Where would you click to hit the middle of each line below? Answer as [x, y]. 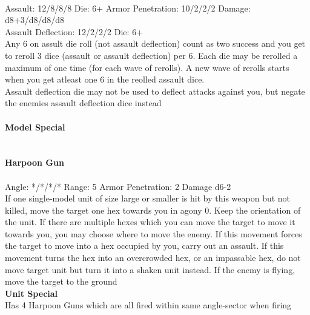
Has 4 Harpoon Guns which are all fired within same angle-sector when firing [148, 305]
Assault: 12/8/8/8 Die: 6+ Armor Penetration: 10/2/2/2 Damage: [128, 8]
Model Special [35, 127]
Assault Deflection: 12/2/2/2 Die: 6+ [74, 31]
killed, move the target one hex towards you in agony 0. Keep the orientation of [153, 210]
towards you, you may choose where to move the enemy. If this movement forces [153, 233]
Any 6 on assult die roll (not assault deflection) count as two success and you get [155, 43]
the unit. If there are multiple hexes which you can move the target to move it [150, 222]
